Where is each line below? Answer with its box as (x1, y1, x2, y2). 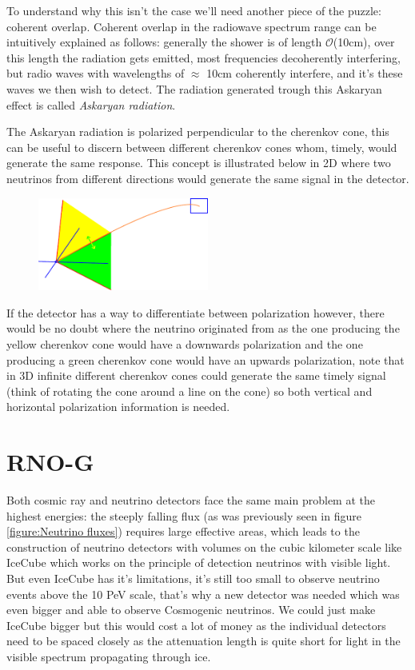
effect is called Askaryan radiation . (6, 96, 176, 113)
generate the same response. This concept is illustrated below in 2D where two (6, 154, 391, 171)
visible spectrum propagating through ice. (6, 648, 211, 664)
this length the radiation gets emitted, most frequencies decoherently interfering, (6, 49, 401, 66)
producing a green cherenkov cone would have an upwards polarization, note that (6, 351, 405, 368)
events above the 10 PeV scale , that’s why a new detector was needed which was (6, 585, 400, 602)
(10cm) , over (333, 34, 395, 50)
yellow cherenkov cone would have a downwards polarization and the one (6, 335, 363, 352)
